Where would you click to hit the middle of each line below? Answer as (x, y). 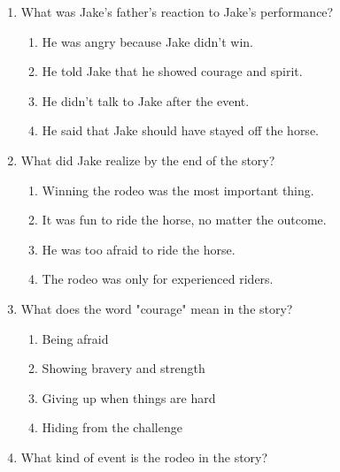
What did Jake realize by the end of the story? (148, 160)
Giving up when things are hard (129, 397)
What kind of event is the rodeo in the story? (144, 457)
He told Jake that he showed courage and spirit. (172, 71)
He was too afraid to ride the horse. (139, 249)
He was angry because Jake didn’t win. (147, 41)
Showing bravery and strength (124, 368)
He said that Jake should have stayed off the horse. (180, 130)
